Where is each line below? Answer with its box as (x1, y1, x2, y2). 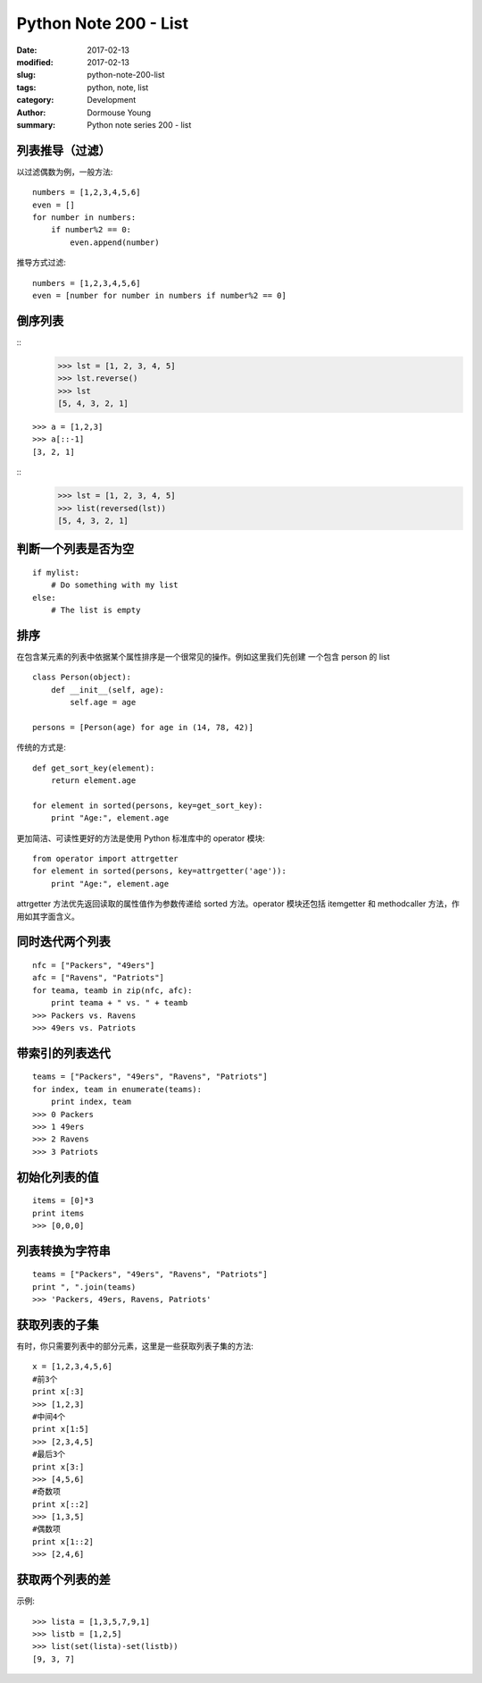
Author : (16, 107, 46, 118)
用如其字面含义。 (16, 911, 79, 921)
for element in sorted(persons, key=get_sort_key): (32, 800, 263, 811)
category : (16, 95, 54, 105)
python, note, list (87, 81, 149, 93)
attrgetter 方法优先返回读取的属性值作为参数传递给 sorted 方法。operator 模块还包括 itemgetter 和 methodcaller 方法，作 (16, 898, 460, 909)
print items (32, 1208, 85, 1218)
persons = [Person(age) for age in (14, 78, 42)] (32, 722, 254, 732)
